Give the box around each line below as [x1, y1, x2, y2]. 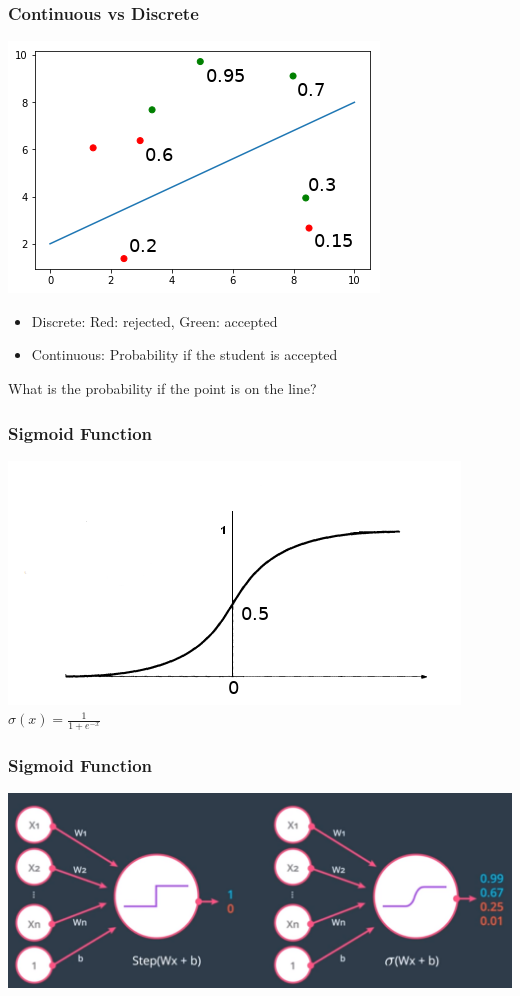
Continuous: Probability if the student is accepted [31, 344, 338, 365]
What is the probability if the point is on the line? [8, 378, 317, 398]
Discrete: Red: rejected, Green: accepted [31, 310, 278, 331]
